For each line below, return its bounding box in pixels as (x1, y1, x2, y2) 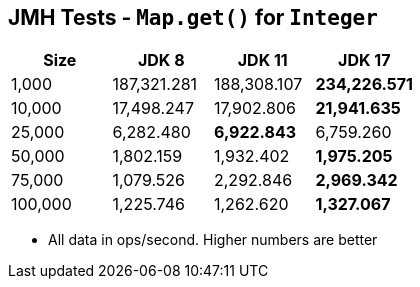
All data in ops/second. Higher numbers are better (48, 231, 378, 249)
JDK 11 (237, 50, 288, 71)
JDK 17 (338, 50, 391, 71)
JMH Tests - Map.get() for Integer (8, 5, 378, 30)
